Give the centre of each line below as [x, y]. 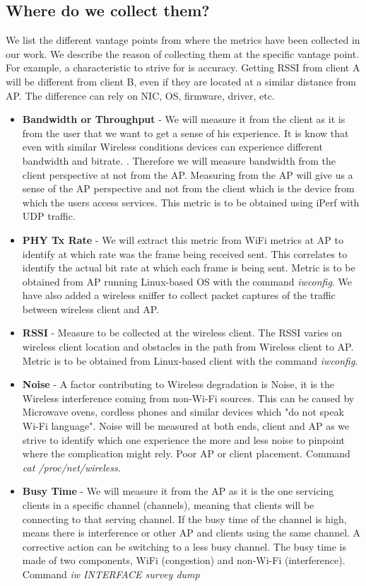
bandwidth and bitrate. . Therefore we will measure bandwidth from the [179, 160]
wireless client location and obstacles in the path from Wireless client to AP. [188, 347]
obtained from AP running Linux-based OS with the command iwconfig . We [187, 281]
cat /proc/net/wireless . [71, 467]
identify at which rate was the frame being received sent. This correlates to [185, 253]
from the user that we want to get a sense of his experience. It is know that [185, 133]
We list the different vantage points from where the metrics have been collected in [183, 40]
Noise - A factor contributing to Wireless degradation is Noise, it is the [178, 384]
